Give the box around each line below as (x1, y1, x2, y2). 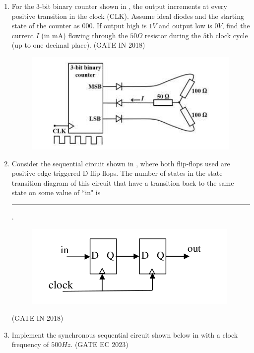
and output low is (159, 20, 212, 31)
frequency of (11, 339, 49, 350)
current (11, 30, 34, 40)
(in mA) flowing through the (41, 30, 128, 40)
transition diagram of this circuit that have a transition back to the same (11, 177, 234, 188)
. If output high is (92, 20, 147, 31)
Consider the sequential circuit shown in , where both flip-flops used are (11, 158, 230, 168)
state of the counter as (11, 20, 80, 31)
